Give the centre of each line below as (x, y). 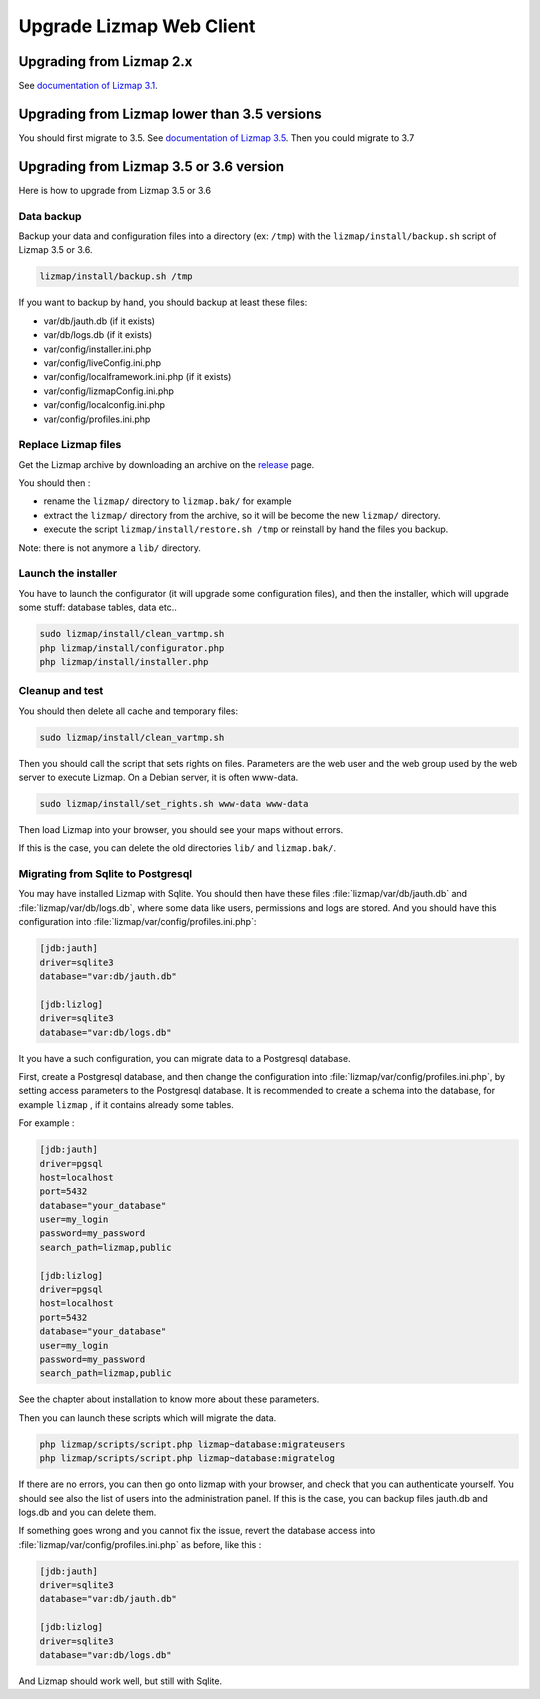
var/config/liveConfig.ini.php (102, 362)
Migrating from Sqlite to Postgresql (105, 874)
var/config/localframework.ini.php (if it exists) (137, 377)
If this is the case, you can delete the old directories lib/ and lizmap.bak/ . (177, 848)
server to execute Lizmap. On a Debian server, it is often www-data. (158, 777)
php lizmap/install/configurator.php (132, 648)
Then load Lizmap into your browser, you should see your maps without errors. (181, 829)
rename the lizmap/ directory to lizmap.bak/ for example (167, 501)
